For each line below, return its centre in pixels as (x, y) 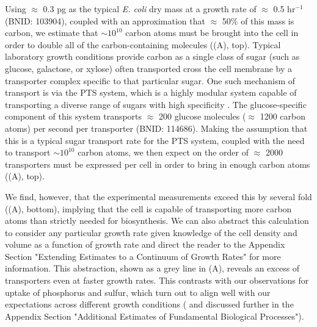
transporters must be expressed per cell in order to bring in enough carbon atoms (158, 164)
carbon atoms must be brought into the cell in (212, 33)
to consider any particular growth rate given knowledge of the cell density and (151, 232)
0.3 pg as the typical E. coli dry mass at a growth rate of (150, 9)
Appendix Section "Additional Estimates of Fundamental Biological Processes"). (155, 316)
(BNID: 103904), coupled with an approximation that (105, 20)
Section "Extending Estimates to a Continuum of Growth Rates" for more (143, 256)
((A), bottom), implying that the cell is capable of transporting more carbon (148, 208)
